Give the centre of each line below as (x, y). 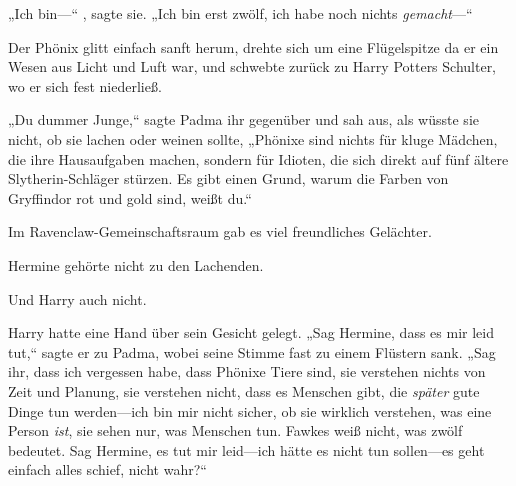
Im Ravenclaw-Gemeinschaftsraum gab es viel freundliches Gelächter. (220, 231)
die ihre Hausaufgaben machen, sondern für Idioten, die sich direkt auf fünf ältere (258, 158)
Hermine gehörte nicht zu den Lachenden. (136, 264)
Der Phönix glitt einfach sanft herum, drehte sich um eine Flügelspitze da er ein (253, 46)
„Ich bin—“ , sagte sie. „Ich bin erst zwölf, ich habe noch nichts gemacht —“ (240, 13)
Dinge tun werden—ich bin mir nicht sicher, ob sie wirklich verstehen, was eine (250, 410)
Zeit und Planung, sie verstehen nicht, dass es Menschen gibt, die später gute (244, 390)
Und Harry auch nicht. (77, 298)
